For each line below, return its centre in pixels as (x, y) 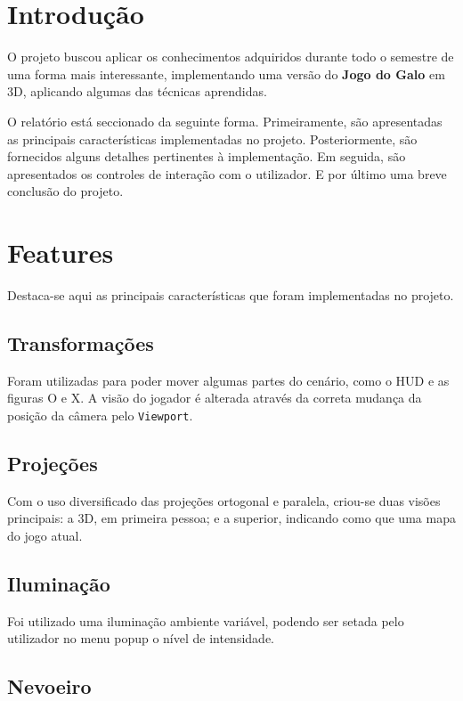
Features (61, 253)
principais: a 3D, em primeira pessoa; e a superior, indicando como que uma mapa (231, 518)
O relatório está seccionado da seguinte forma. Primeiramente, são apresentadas (225, 121)
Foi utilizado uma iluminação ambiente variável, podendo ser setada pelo (206, 620)
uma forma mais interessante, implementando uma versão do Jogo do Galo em (226, 73)
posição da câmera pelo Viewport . (100, 415)
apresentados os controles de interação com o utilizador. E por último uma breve (227, 173)
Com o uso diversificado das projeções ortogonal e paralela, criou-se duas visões (224, 500)
